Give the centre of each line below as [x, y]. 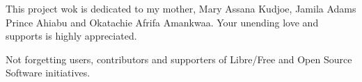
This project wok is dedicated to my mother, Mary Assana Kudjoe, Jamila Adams [181, 8]
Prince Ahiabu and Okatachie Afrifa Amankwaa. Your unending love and [162, 22]
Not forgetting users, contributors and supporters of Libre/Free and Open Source [179, 59]
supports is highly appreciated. [71, 36]
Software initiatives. [48, 73]
